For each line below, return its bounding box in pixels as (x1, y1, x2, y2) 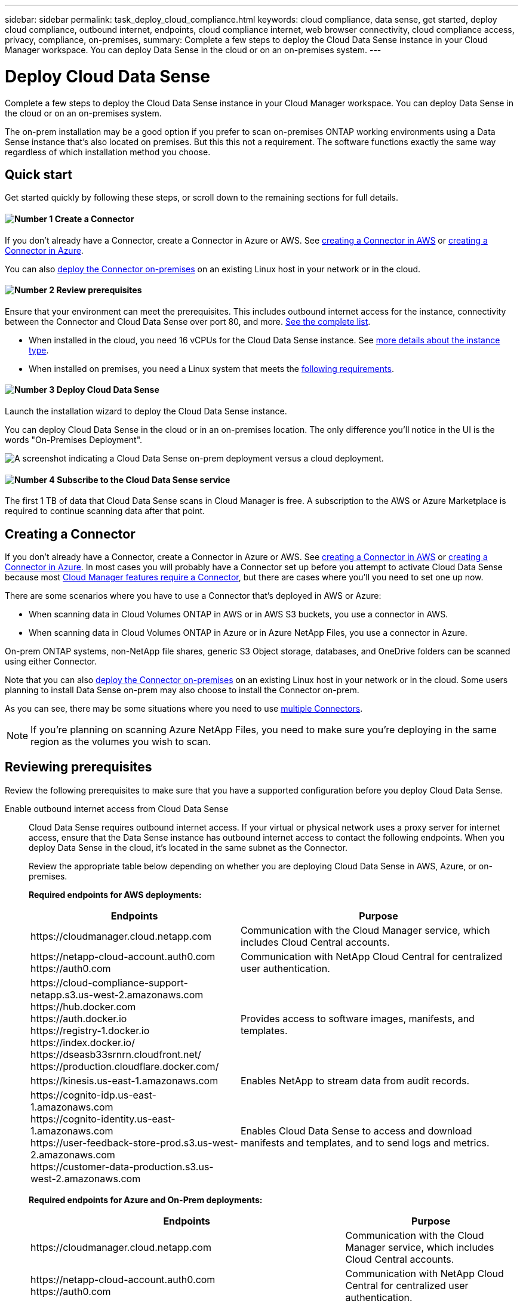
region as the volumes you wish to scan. (30, 736, 211, 748)
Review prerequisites (56, 285, 142, 296)
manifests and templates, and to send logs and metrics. (241, 1136, 490, 1149)
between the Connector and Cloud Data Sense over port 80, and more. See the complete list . (5, 316, 371, 327)
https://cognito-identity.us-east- (30, 1112, 176, 1125)
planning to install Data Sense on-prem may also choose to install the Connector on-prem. (5, 685, 359, 696)
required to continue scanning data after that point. (5, 506, 205, 516)
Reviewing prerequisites (5, 759, 152, 775)
